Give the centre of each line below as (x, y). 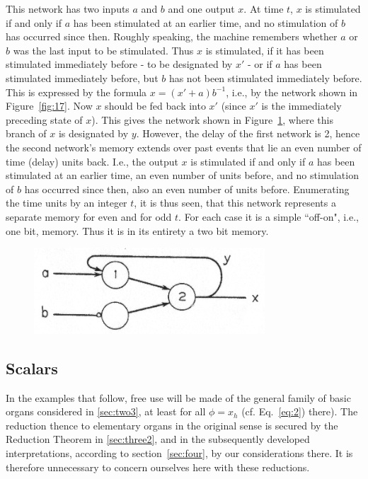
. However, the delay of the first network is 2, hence (248, 133)
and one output (201, 8)
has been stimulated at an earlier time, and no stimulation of (206, 22)
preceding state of (44, 119)
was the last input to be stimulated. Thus (103, 50)
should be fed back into (155, 106)
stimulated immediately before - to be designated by (119, 64)
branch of (26, 133)
